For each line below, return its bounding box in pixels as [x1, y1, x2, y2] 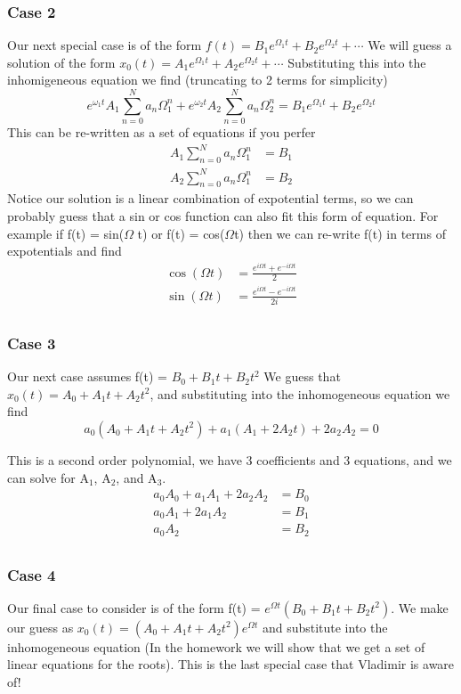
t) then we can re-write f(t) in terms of [234, 224, 446, 242]
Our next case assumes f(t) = [7, 367, 167, 386]
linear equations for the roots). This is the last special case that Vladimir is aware [7, 655, 455, 674]
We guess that [263, 367, 341, 386]
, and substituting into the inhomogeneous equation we [150, 384, 450, 403]
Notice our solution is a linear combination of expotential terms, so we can [7, 189, 414, 208]
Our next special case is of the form [7, 36, 202, 54]
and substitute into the [262, 617, 388, 636]
